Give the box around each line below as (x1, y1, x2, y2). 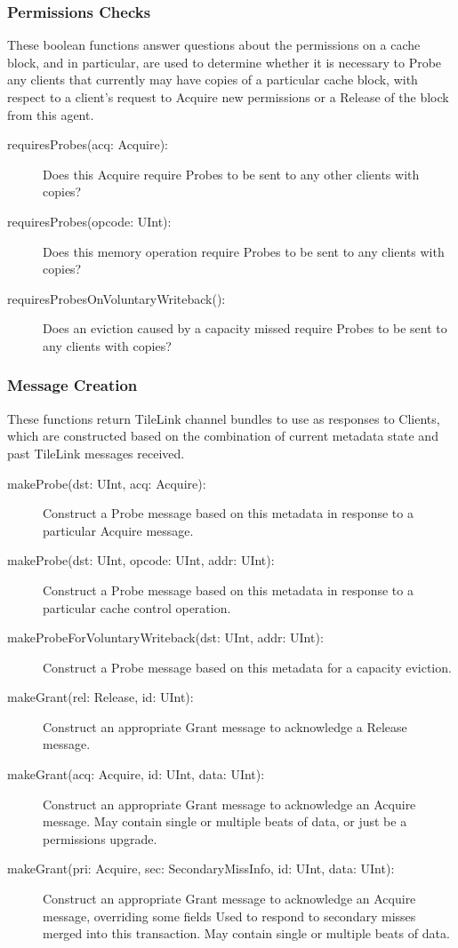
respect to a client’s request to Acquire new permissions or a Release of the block (7, 88, 449, 106)
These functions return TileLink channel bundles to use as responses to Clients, (7, 409, 440, 427)
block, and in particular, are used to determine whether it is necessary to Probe (7, 52, 442, 71)
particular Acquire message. (43, 521, 194, 539)
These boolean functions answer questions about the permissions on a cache (7, 36, 421, 54)
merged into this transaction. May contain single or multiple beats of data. (43, 924, 450, 943)
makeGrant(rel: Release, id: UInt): (7, 688, 194, 706)
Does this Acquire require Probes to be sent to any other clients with (43, 164, 420, 183)
